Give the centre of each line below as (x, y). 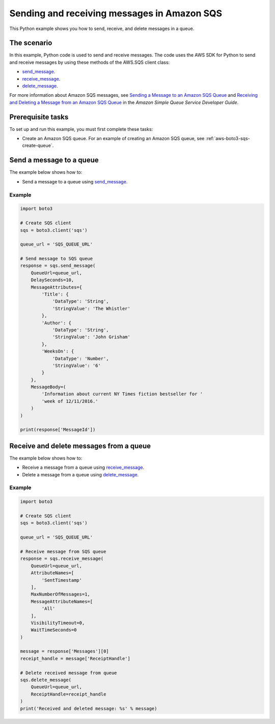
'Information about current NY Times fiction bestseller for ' (122, 394)
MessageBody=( (48, 387)
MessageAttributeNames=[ (62, 601)
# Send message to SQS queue (57, 259)
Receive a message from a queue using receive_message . (83, 467)
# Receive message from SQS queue (63, 552)
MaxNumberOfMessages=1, (60, 594)
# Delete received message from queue (68, 673)
